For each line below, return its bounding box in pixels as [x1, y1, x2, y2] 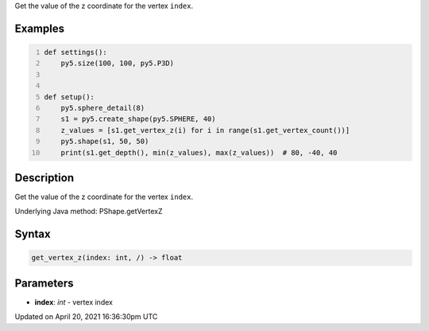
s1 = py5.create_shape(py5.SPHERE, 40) [60, 115, 216, 123]
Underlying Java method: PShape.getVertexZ [14, 207, 163, 216]
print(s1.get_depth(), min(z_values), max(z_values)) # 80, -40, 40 [60, 148, 338, 157]
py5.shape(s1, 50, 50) [60, 137, 149, 146]
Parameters [14, 276, 74, 290]
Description [14, 171, 75, 185]
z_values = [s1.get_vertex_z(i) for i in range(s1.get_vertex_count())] [60, 126, 350, 134]
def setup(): [44, 92, 95, 101]
